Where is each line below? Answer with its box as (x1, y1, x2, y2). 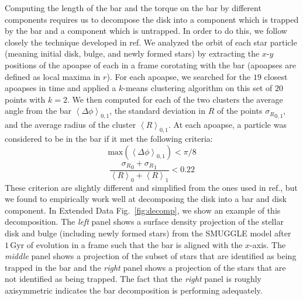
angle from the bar (5, 104, 72, 117)
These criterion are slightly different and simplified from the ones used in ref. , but (5, 181, 298, 193)
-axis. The (250, 238, 286, 250)
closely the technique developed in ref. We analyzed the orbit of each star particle (5, 36, 297, 48)
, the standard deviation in (109, 104, 205, 117)
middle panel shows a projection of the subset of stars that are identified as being (5, 250, 297, 262)
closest (264, 70, 288, 82)
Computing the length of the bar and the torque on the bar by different (5, 2, 261, 13)
